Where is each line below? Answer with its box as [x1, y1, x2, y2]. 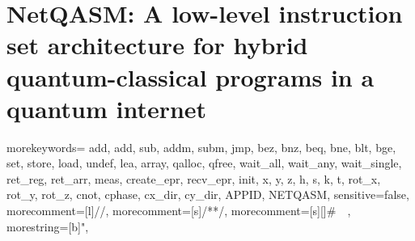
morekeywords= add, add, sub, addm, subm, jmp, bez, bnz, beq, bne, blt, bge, [6, 138, 396, 155]
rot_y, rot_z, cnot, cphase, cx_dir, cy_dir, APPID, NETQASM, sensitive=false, [6, 186, 409, 203]
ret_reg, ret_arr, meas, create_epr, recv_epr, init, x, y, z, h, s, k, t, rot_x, [6, 170, 381, 187]
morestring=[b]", [6, 218, 89, 235]
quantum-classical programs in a [6, 60, 375, 93]
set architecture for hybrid [6, 28, 308, 61]
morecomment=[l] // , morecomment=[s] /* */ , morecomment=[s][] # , [6, 202, 351, 219]
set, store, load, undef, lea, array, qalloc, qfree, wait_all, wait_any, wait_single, [6, 154, 402, 171]
